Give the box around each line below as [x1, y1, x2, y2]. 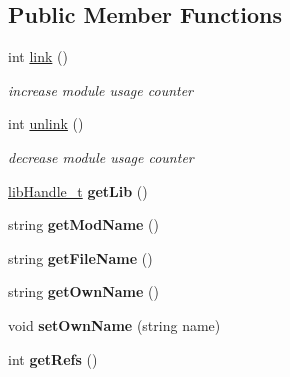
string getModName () [8, 214, 159, 235]
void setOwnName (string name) [8, 314, 221, 335]
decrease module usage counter [8, 146, 194, 167]
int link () [8, 46, 68, 67]
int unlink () [8, 113, 84, 134]
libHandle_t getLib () [8, 180, 148, 201]
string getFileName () [8, 247, 153, 268]
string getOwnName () [8, 281, 159, 302]
